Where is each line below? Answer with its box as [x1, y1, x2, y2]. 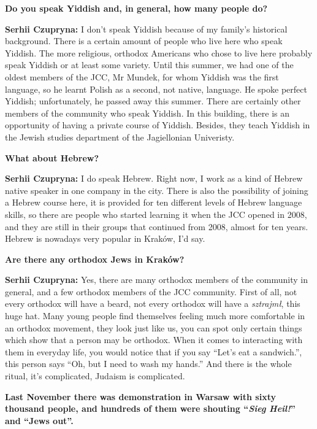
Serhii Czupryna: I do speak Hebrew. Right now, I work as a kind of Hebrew [5, 172, 303, 185]
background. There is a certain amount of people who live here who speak [5, 34, 283, 47]
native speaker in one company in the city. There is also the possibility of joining [5, 184, 308, 196]
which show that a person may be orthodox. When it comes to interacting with [5, 333, 303, 346]
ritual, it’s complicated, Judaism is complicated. [5, 369, 185, 382]
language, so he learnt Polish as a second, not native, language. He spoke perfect [5, 82, 307, 95]
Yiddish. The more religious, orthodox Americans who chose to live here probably [5, 46, 313, 59]
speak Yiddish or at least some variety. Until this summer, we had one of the [5, 58, 294, 71]
